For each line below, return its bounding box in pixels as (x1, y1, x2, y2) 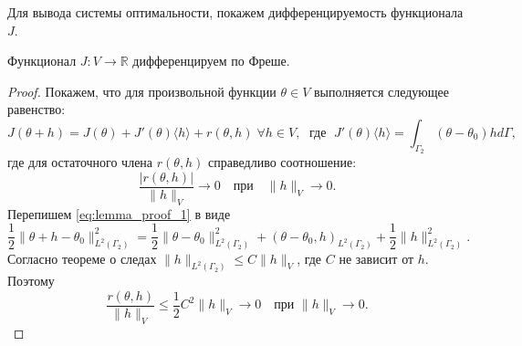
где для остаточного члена (7, 152, 153, 172)
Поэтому (7, 271, 55, 290)
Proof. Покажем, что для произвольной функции (7, 81, 277, 100)
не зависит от (339, 248, 414, 267)
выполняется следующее (313, 81, 450, 100)
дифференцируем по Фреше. (132, 51, 290, 70)
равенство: (7, 100, 66, 119)
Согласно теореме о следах (7, 248, 157, 267)
